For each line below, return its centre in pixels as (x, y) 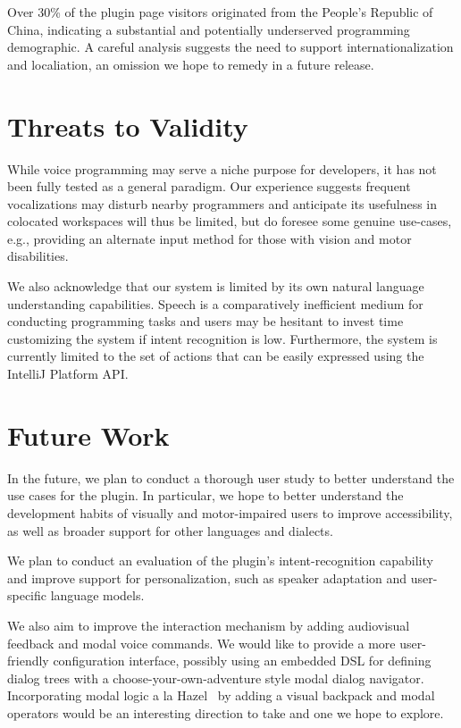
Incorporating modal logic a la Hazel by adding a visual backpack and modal (221, 695)
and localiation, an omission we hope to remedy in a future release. (191, 64)
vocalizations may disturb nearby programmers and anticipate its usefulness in (222, 203)
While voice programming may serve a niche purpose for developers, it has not (222, 168)
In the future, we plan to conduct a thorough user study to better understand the (231, 477)
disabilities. (38, 256)
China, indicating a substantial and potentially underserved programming (209, 29)
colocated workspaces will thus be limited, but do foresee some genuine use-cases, (230, 221)
